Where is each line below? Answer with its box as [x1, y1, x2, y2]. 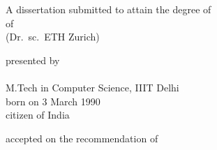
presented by [6, 52, 60, 67]
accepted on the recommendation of [6, 130, 158, 145]
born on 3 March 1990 [6, 93, 100, 108]
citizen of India [6, 107, 70, 122]
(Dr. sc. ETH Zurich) [6, 29, 100, 44]
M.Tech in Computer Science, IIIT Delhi [6, 80, 179, 94]
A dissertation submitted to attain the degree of [6, 2, 211, 16]
